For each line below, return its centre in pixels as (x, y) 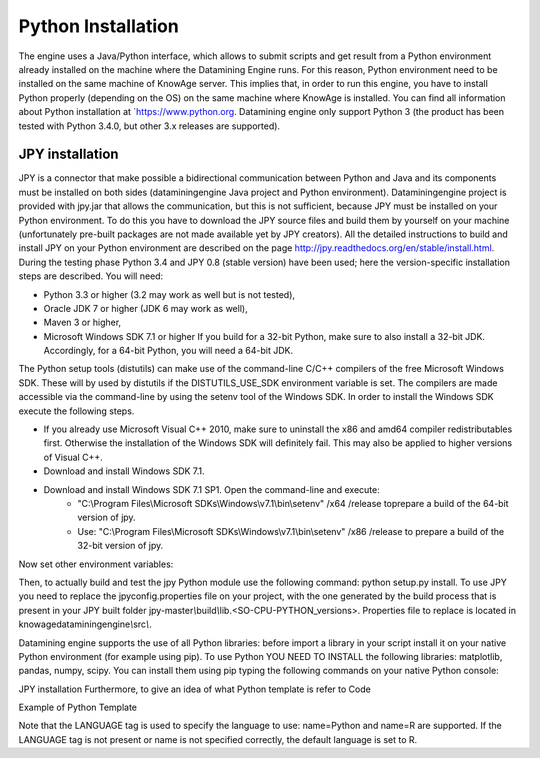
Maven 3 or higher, (82, 322)
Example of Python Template (78, 707)
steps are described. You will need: (91, 276)
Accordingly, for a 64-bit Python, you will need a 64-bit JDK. (168, 351)
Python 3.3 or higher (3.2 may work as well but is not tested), (169, 294)
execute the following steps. (76, 411)
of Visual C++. (73, 457)
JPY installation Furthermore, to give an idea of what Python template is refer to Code (195, 689)
